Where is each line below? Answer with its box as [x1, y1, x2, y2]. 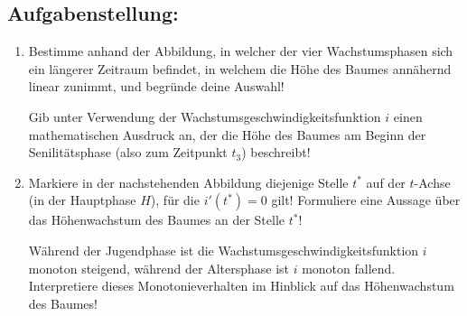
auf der [366, 172, 406, 191]
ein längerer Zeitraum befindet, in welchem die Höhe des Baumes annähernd [28, 59, 452, 78]
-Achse [414, 172, 451, 191]
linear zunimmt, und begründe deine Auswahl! [28, 77, 285, 96]
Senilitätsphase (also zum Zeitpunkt [28, 143, 228, 162]
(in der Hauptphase [28, 191, 136, 209]
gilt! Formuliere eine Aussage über [271, 191, 461, 209]
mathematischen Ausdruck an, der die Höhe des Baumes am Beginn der [28, 125, 426, 144]
